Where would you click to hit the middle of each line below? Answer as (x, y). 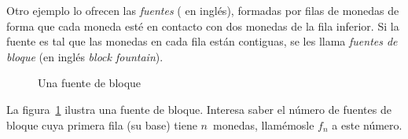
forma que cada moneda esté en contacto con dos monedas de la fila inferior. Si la (203, 26)
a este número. (367, 124)
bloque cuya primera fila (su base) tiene (102, 124)
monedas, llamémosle (263, 124)
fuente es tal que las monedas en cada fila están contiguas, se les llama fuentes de (202, 41)
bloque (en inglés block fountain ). (85, 56)
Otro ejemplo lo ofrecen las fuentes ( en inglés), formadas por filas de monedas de (203, 10)
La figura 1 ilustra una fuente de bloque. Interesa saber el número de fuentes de (199, 109)
